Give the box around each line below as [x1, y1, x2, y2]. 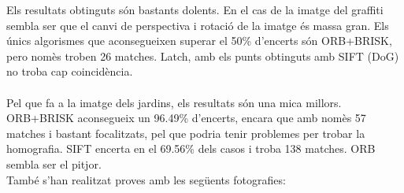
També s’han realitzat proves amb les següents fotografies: [6, 171, 286, 187]
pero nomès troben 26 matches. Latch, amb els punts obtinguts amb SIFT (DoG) [6, 47, 399, 64]
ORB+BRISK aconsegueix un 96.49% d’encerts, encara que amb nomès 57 [6, 109, 366, 126]
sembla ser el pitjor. [6, 155, 102, 172]
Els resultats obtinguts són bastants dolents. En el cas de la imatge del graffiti [6, 2, 384, 17]
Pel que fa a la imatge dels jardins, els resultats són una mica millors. [6, 94, 342, 110]
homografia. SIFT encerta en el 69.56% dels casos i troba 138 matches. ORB [6, 140, 376, 157]
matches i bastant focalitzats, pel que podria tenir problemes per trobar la [6, 124, 365, 141]
